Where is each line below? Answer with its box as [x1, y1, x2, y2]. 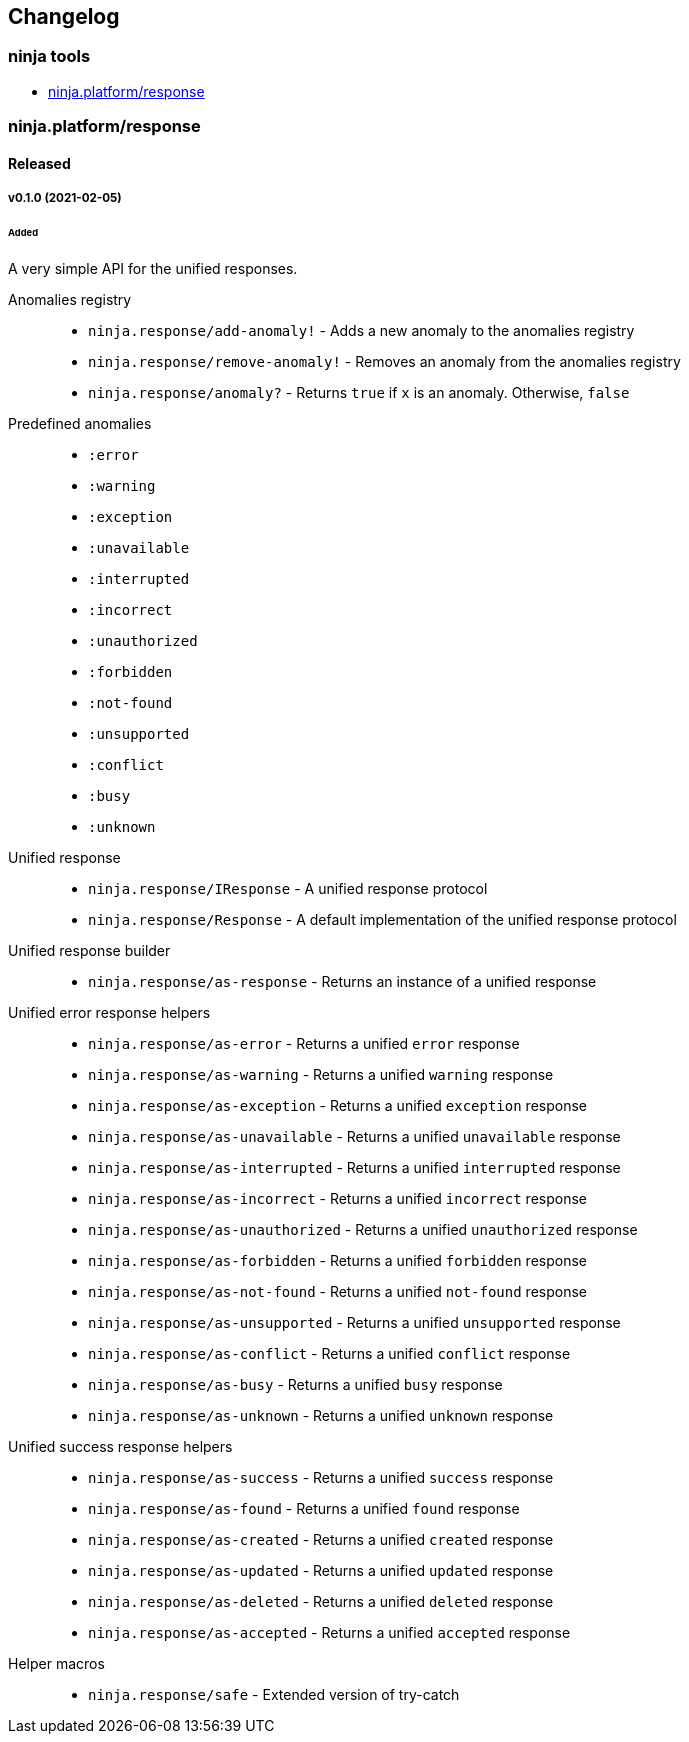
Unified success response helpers [8, 1437, 233, 1455]
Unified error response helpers [8, 1003, 211, 1021]
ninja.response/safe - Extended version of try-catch [88, 1685, 460, 1703]
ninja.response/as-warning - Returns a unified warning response [88, 1065, 554, 1083]
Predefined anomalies [8, 414, 152, 432]
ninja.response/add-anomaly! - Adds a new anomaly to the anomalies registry [88, 321, 635, 339]
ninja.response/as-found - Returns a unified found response [88, 1499, 520, 1517]
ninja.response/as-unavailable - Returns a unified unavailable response [88, 1127, 621, 1145]
